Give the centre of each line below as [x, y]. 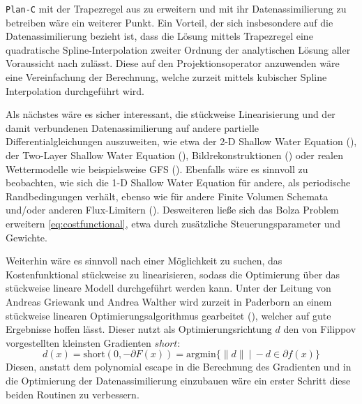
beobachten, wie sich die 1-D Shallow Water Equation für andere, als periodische [178, 182]
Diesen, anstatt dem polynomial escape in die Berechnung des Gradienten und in [179, 367]
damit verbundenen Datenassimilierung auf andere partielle [132, 127]
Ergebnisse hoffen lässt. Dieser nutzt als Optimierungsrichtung [139, 329]
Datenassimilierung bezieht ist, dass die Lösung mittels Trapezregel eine [159, 36]
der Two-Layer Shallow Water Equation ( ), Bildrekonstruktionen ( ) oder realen [174, 155]
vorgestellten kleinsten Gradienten [78, 342]
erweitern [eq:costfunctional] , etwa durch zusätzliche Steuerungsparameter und [173, 223]
